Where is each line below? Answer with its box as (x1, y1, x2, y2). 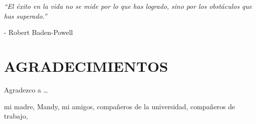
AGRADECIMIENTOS (4, 56, 169, 76)
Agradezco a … (4, 84, 48, 94)
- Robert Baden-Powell (4, 27, 73, 37)
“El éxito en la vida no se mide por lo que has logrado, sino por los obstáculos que (4, 1, 252, 11)
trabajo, (4, 111, 28, 121)
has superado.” (4, 10, 47, 21)
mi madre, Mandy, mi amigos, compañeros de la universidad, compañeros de (4, 101, 235, 111)
